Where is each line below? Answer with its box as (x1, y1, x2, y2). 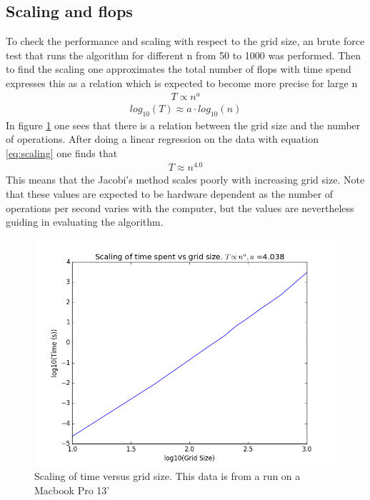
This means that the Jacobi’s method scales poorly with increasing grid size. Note (6, 172, 365, 187)
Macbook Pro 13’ (34, 482, 110, 497)
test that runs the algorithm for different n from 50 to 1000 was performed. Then (6, 47, 361, 62)
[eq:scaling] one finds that (6, 145, 118, 160)
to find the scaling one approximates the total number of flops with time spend (6, 61, 351, 76)
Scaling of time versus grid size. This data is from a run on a (34, 469, 301, 484)
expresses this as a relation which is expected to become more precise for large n (6, 75, 358, 90)
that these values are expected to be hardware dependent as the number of (6, 186, 334, 201)
